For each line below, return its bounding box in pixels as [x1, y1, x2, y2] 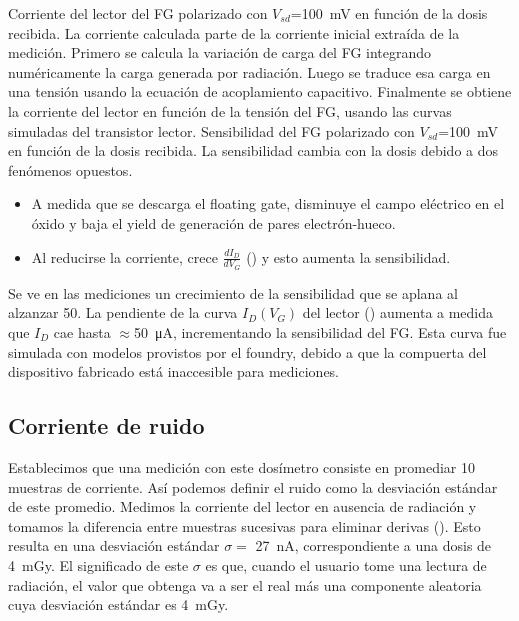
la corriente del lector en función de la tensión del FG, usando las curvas [8, 100, 452, 121]
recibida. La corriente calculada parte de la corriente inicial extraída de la [8, 22, 460, 43]
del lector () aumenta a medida [302, 302, 494, 323]
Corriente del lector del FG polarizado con [8, 3, 268, 23]
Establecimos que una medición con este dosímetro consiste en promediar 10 [8, 456, 475, 477]
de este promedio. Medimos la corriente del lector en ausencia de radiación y [8, 496, 477, 517]
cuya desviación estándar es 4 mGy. [8, 594, 229, 615]
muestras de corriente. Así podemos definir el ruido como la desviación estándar [8, 476, 498, 497]
